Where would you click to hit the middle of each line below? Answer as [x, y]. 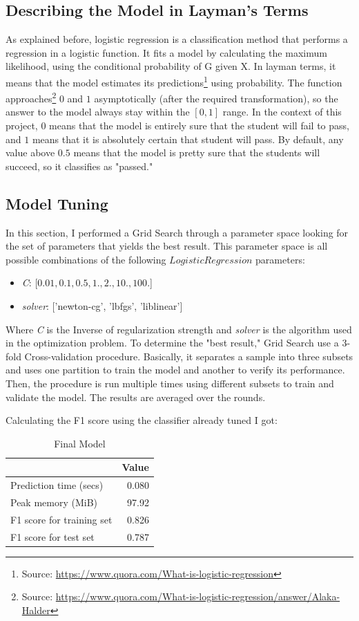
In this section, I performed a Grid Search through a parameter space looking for [177, 232]
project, [22, 126]
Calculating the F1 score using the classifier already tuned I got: [142, 420]
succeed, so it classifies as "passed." [79, 166]
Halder [36, 610]
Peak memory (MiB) [54, 502]
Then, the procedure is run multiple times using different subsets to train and [170, 383]
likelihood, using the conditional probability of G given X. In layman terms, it [171, 66]
